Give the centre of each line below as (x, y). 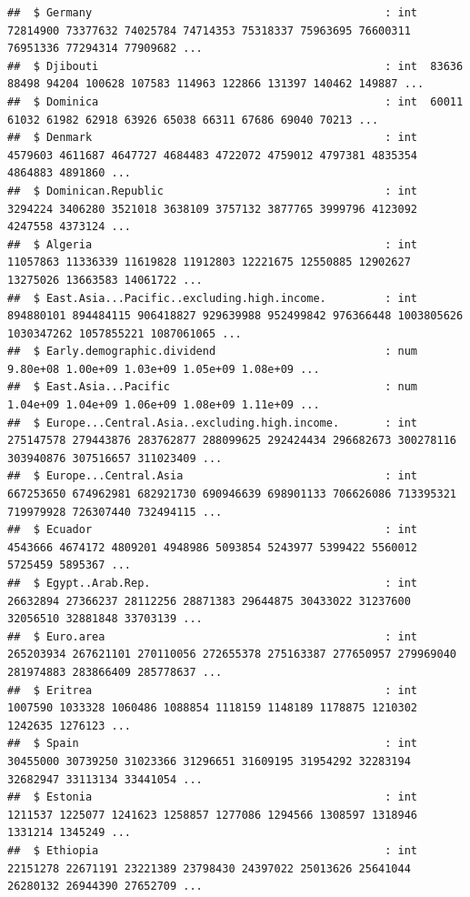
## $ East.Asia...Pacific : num (213, 387)
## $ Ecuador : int (213, 530)
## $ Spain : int (213, 744)
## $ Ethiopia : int (213, 850)
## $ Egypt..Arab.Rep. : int (213, 583)
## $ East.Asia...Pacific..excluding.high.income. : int (213, 298)
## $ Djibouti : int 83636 (235, 66)
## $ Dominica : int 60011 (235, 101)
